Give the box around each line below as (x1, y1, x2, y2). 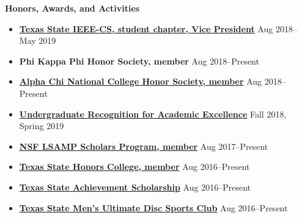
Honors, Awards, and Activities (5, 2, 140, 14)
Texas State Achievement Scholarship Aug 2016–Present (19, 180, 251, 193)
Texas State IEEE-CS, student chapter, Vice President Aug (19, 22, 273, 35)
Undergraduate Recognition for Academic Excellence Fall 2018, (19, 107, 287, 120)
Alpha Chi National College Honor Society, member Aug (19, 75, 262, 88)
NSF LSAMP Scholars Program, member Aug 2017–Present (19, 139, 268, 152)
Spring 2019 (19, 119, 64, 132)
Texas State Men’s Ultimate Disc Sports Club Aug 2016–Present (19, 201, 288, 214)
